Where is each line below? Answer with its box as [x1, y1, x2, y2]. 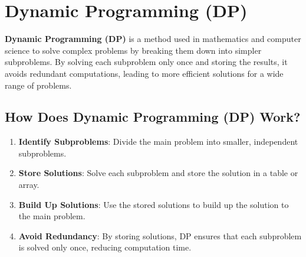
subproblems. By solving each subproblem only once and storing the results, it [5, 56, 288, 68]
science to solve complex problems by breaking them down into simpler [5, 44, 262, 56]
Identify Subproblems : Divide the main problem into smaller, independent [18, 135, 298, 148]
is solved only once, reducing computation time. [18, 241, 192, 253]
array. [18, 178, 40, 191]
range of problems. [5, 79, 72, 91]
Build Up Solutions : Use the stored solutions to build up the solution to [18, 198, 289, 210]
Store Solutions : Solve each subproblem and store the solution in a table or [18, 167, 298, 179]
